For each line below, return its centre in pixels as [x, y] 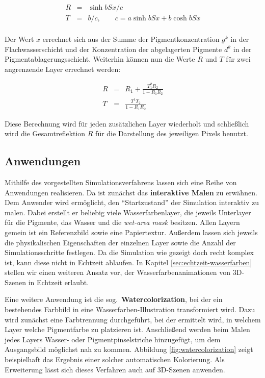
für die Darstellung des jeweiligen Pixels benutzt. [172, 133]
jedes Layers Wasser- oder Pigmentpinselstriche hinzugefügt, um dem [113, 339]
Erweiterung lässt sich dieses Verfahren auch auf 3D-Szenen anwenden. [115, 369]
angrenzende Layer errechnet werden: [63, 69]
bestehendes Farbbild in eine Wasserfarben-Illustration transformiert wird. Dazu [130, 309]
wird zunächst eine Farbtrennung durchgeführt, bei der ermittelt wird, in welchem [133, 319]
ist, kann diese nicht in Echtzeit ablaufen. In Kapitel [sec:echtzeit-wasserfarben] [128, 262]
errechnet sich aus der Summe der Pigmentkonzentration [131, 39]
